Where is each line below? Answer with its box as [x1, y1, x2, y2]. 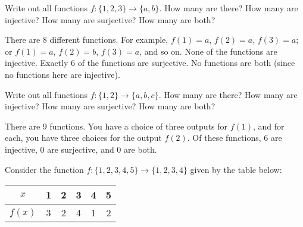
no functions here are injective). [5, 68, 120, 80]
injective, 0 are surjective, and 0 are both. [5, 143, 157, 155]
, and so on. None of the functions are [139, 45, 277, 57]
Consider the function [5, 163, 84, 175]
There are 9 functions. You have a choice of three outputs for [5, 119, 228, 132]
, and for [253, 119, 285, 132]
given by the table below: [190, 163, 282, 175]
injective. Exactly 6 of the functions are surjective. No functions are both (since [5, 56, 295, 69]
